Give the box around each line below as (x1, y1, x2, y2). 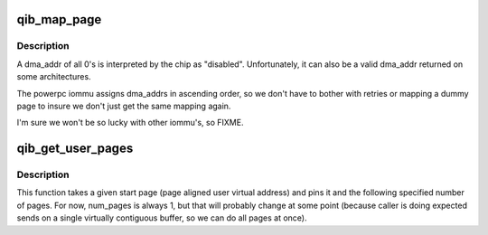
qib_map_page (16, 12, 102, 27)
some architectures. (16, 71, 91, 82)
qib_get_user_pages (16, 141, 134, 156)
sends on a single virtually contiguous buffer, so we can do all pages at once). (16, 212, 307, 223)
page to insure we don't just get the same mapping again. (16, 100, 231, 111)
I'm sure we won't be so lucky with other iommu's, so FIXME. (16, 117, 244, 128)
